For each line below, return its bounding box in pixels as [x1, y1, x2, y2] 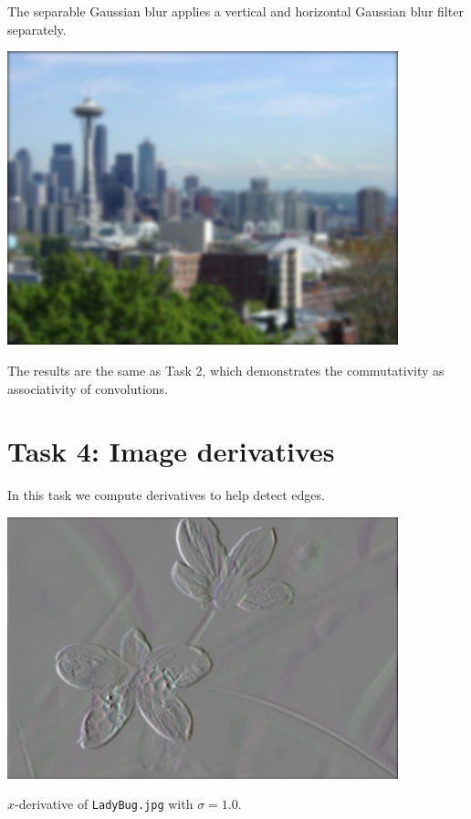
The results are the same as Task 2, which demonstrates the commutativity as [7, 361, 445, 380]
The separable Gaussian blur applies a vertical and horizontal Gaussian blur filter [7, 2, 464, 20]
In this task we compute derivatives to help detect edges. [7, 485, 325, 505]
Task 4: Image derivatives [7, 432, 335, 470]
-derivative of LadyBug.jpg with [15, 794, 194, 814]
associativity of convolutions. [7, 378, 169, 398]
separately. [7, 19, 67, 38]
